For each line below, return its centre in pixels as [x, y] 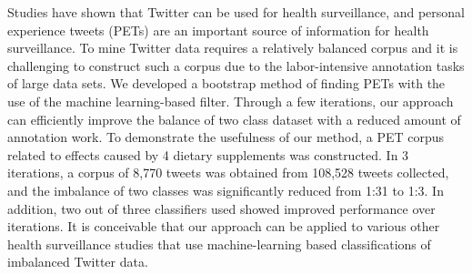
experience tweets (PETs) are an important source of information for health [218, 30]
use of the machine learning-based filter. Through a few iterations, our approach [231, 101]
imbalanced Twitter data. [78, 262]
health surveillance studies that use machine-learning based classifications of [219, 244]
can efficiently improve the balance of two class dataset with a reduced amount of [234, 119]
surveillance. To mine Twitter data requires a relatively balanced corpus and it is [233, 48]
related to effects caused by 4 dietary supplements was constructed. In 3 [208, 154]
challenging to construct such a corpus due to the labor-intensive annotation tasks [236, 65]
